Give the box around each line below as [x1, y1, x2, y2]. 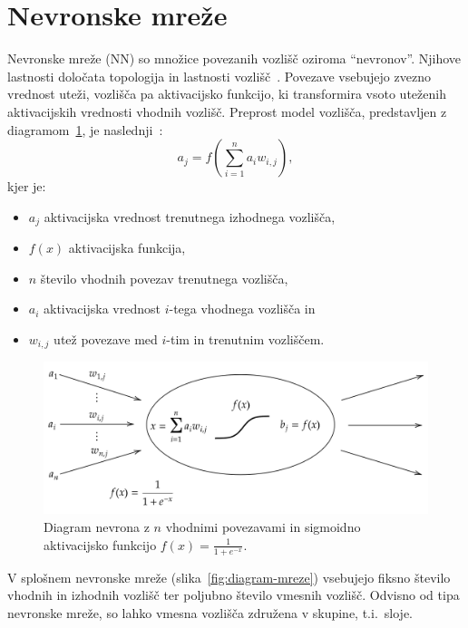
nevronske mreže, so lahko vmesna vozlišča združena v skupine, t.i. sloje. [7, 603, 413, 622]
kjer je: [7, 177, 46, 196]
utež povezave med [54, 329, 158, 348]
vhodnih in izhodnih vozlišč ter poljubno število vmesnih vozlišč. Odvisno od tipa [7, 585, 460, 604]
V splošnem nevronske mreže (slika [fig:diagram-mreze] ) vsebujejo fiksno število [7, 567, 451, 586]
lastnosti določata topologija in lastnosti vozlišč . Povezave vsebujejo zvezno [7, 66, 431, 85]
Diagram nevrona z [44, 517, 150, 536]
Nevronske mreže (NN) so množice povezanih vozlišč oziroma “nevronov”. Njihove [7, 49, 462, 68]
